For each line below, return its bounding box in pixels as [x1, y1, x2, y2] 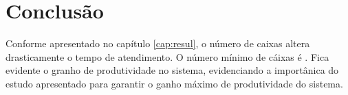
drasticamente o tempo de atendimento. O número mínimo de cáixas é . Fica [6, 49, 329, 64]
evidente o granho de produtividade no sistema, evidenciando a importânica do [6, 63, 339, 77]
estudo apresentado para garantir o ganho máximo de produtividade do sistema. [6, 76, 343, 90]
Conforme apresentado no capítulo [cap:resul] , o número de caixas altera [6, 36, 310, 51]
